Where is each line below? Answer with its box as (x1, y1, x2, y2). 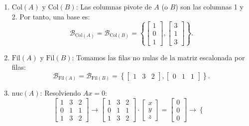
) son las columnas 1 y (175, 1, 244, 11)
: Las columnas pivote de (76, 1, 152, 11)
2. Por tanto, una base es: (11, 11, 90, 21)
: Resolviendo (40, 88, 81, 98)
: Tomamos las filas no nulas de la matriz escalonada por (72, 52, 245, 62)
